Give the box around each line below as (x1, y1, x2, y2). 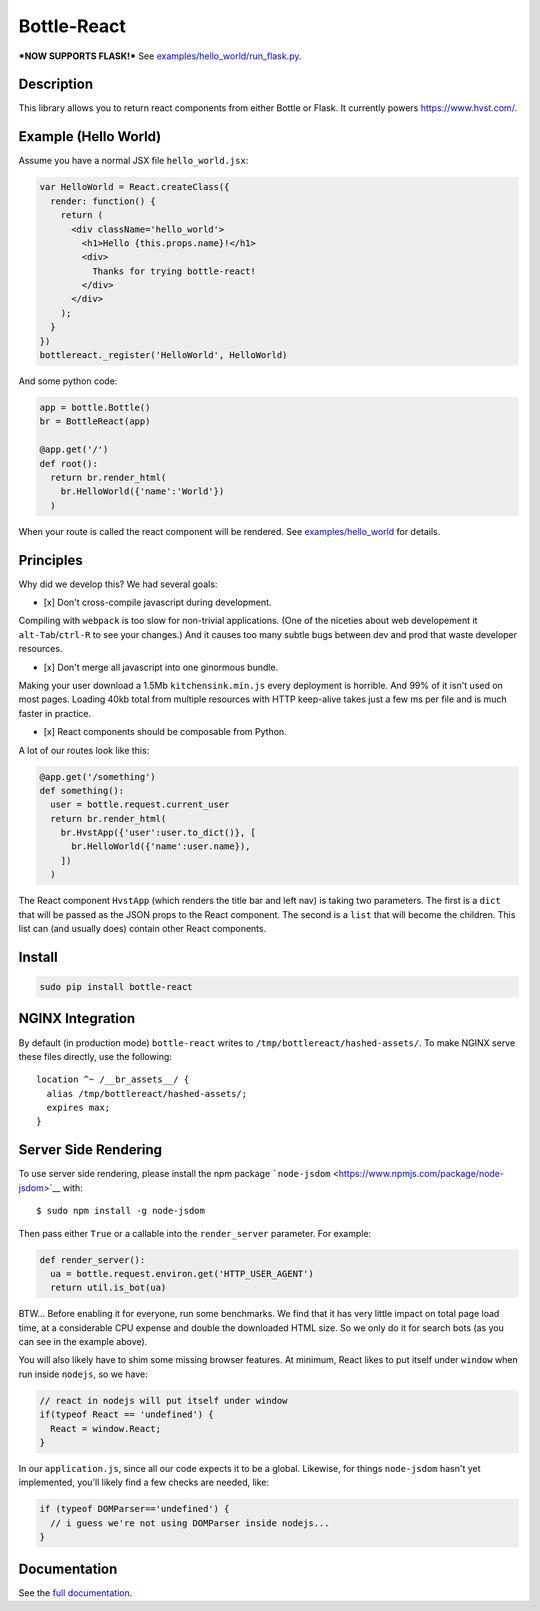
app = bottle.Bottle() (39, 402, 151, 413)
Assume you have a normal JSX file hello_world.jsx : (18, 155, 249, 167)
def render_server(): (39, 1254, 146, 1265)
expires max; (46, 1102, 111, 1114)
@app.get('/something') (39, 771, 157, 782)
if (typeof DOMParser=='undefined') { (39, 1503, 230, 1515)
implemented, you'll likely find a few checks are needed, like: (18, 1476, 270, 1489)
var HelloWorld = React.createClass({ (39, 181, 230, 193)
